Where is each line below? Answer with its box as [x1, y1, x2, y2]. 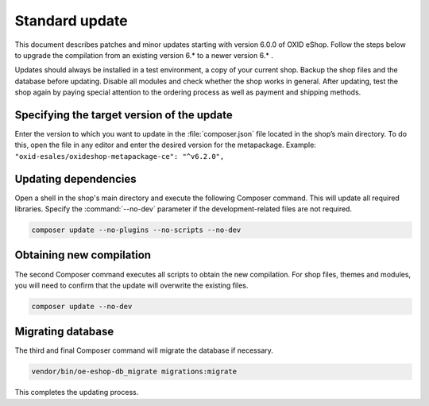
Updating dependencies [14, 172, 137, 186]
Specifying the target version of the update [14, 108, 234, 122]
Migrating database [14, 325, 114, 338]
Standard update [14, 12, 128, 29]
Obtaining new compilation [14, 249, 151, 262]
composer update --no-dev [31, 302, 133, 311]
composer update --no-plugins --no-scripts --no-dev [31, 226, 242, 234]
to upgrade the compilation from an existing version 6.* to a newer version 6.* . [14, 50, 273, 60]
